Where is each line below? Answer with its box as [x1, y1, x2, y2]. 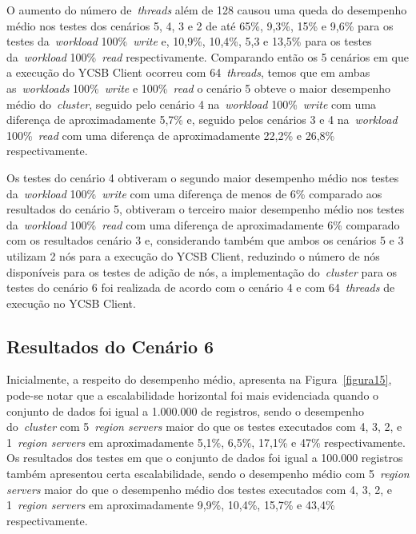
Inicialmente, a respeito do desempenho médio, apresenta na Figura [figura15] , [6, 371, 392, 388]
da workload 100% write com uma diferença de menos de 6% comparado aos [6, 185, 382, 201]
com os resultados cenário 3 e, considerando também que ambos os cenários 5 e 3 [6, 232, 404, 249]
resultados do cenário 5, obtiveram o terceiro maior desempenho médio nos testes [6, 201, 405, 217]
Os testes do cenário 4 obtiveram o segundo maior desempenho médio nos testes [6, 169, 399, 185]
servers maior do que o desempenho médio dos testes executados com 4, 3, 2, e [6, 480, 392, 497]
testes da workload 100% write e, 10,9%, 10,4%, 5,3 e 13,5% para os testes [6, 33, 372, 50]
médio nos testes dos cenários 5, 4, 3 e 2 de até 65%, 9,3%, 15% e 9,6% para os [6, 17, 394, 34]
